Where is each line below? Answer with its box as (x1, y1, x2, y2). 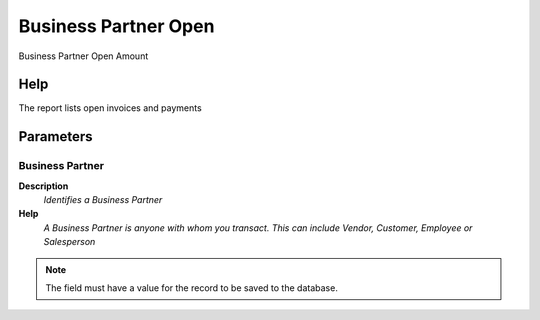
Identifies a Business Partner (43, 194, 163, 205)
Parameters (18, 128, 93, 145)
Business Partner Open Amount (18, 50, 149, 62)
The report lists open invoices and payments (18, 102, 202, 114)
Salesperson (43, 236, 96, 248)
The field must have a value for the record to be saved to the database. (45, 281, 339, 294)
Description (18, 180, 69, 192)
